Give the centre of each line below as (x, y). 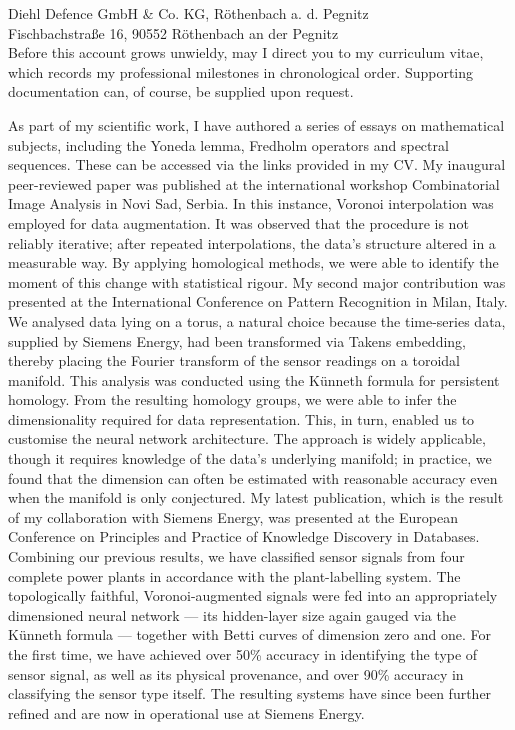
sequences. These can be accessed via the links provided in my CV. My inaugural (257, 164)
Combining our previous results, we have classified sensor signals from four (236, 556)
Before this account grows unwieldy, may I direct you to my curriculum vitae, (246, 52)
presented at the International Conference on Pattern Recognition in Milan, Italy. (258, 301)
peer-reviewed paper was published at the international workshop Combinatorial (254, 183)
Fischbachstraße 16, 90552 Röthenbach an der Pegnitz (173, 32)
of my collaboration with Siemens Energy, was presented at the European (233, 516)
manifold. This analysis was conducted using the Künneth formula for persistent (254, 379)
